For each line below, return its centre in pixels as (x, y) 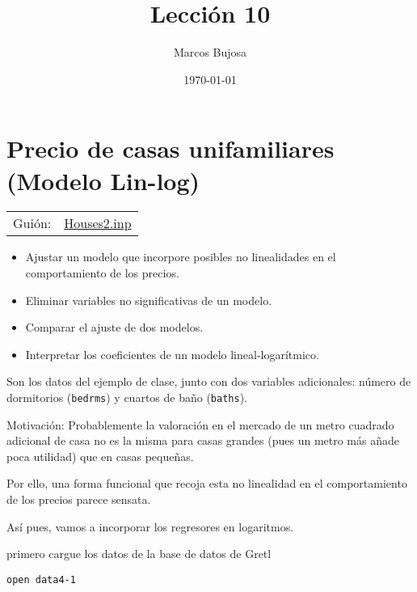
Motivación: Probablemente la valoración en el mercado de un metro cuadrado (200, 424)
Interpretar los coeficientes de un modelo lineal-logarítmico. (172, 354)
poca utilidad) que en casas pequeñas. (100, 456)
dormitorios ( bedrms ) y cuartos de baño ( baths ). (127, 397)
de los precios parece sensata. (79, 499)
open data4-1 (41, 579)
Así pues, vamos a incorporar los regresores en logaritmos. (150, 526)
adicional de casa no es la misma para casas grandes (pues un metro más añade (203, 440)
